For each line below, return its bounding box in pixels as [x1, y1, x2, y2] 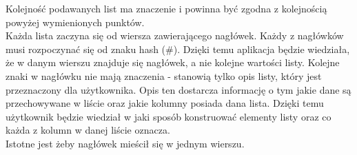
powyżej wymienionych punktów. [6, 14, 145, 29]
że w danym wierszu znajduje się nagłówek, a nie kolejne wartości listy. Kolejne [6, 55, 340, 70]
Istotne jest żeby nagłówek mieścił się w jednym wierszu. [6, 136, 245, 150]
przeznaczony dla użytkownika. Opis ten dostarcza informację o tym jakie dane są [6, 82, 351, 96]
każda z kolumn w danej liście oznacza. [6, 123, 170, 137]
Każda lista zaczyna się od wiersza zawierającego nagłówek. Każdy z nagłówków [6, 28, 344, 43]
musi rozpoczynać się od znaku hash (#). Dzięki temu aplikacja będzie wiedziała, [6, 41, 350, 56]
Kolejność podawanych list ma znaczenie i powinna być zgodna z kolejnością [6, 1, 327, 15]
